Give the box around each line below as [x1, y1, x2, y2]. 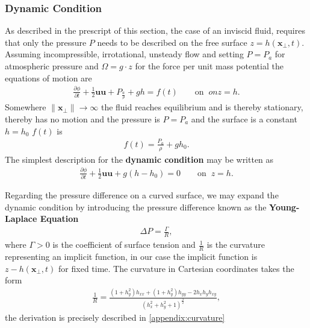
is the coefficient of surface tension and [52, 238, 196, 251]
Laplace [5, 212, 37, 225]
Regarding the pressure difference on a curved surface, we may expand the [5, 188, 279, 201]
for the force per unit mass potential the [135, 60, 284, 72]
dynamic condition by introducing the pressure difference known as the [5, 200, 267, 213]
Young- [269, 200, 300, 213]
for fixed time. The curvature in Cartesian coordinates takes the [58, 262, 294, 274]
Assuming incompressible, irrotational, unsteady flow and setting [5, 48, 244, 60]
